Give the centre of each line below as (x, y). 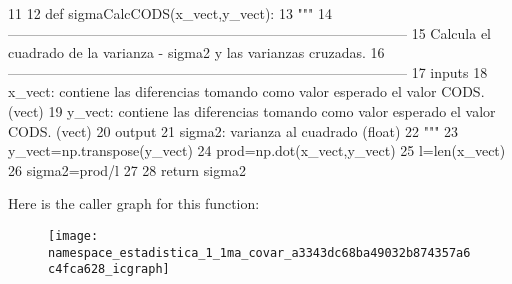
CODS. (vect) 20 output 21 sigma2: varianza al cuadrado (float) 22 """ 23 (233, 130)
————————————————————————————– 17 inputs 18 (248, 71)
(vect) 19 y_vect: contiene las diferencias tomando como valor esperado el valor (252, 110)
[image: (73, 235)
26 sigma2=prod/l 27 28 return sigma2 (127, 169)
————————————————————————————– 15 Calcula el (249, 32)
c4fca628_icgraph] (109, 269)
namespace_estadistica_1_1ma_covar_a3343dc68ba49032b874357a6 (259, 252)
